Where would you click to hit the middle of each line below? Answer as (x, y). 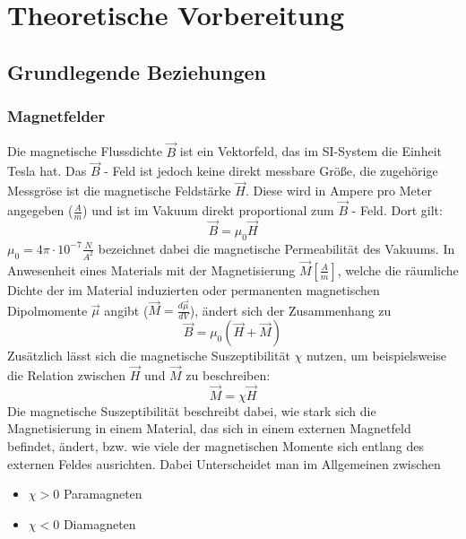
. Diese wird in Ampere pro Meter (338, 191)
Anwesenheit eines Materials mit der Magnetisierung (151, 269)
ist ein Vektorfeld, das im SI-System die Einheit (311, 151)
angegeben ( (40, 210)
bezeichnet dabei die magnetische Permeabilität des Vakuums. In (276, 248)
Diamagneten (99, 523)
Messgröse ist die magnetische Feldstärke (119, 191)
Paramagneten (103, 494)
